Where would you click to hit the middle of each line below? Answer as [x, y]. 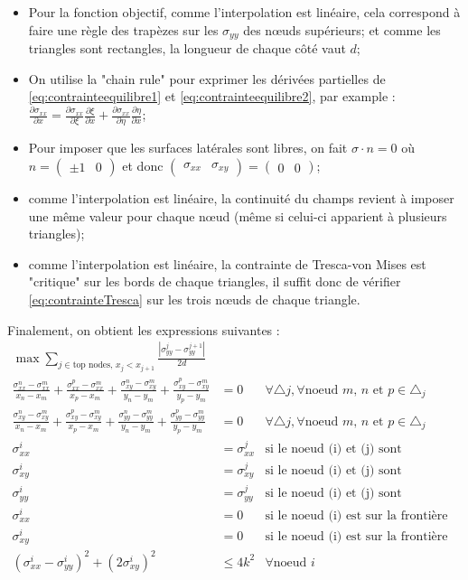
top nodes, [93, 365]
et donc [143, 166]
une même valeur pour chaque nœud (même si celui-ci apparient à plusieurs [238, 215]
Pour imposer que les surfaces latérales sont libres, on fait [188, 148]
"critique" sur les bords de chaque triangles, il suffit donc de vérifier [215, 281]
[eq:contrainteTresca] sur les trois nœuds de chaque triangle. [194, 299]
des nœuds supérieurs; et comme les [342, 29]
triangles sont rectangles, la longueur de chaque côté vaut [187, 48]
